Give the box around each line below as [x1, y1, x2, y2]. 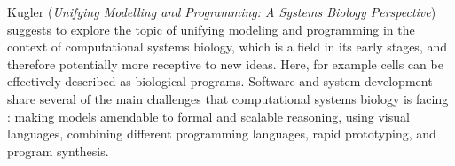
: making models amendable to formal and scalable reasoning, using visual [7, 107, 410, 125]
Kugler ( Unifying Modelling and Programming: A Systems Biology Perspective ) [7, 3, 436, 20]
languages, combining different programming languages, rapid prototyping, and [7, 124, 436, 143]
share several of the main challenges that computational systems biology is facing [7, 89, 449, 107]
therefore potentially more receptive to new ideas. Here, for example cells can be [7, 54, 443, 73]
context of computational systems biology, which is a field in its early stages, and [7, 37, 448, 56]
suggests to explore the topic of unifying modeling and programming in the [7, 20, 415, 38]
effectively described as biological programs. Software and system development [7, 72, 433, 91]
